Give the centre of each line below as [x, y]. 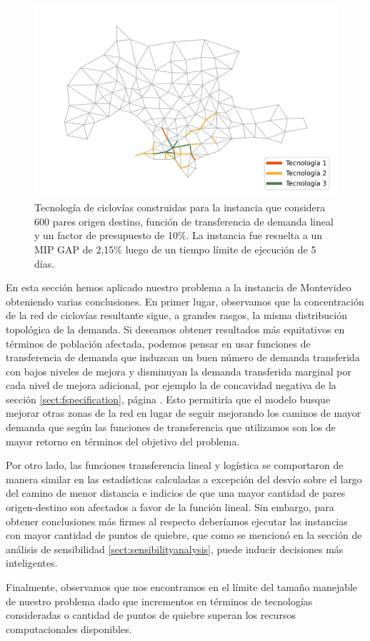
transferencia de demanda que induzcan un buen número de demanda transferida [183, 357]
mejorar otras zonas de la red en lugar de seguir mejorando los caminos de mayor [184, 413]
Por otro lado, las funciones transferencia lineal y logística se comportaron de [175, 465]
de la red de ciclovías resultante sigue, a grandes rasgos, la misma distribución [176, 315]
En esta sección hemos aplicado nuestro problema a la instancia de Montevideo [179, 287]
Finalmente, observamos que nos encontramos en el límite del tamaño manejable [182, 587]
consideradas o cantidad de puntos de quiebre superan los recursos [151, 615]
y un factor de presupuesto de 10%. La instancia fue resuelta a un [179, 235]
